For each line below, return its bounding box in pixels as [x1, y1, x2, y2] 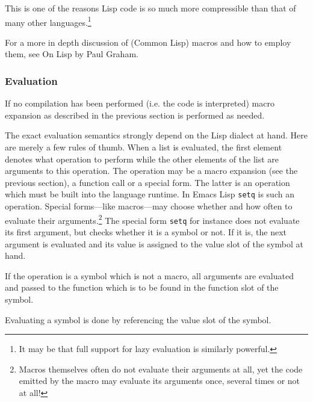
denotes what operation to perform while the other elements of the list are [5, 152, 279, 165]
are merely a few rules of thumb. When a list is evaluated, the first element [5, 141, 282, 153]
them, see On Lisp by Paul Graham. [5, 48, 138, 60]
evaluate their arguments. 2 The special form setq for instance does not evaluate [5, 212, 300, 226]
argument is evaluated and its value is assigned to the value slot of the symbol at [5, 237, 303, 250]
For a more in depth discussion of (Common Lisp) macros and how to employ [5, 36, 291, 48]
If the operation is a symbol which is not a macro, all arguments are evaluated [5, 269, 294, 282]
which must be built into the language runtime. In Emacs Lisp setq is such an [5, 188, 294, 200]
